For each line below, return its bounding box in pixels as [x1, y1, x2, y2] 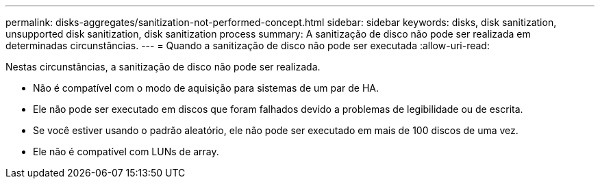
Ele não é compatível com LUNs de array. [33, 146, 219, 157]
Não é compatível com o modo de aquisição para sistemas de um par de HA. [33, 82, 379, 94]
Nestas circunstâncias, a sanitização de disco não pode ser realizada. [5, 61, 321, 73]
